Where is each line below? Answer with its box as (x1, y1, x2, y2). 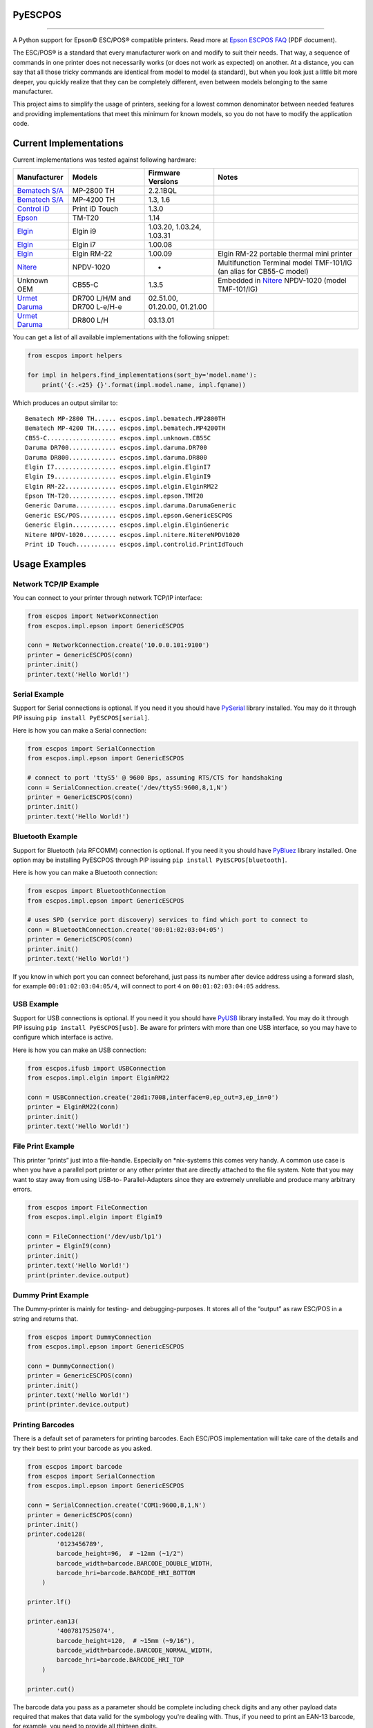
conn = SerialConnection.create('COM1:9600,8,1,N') (27, 1501, 207, 1510)
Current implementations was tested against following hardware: (12, 156, 197, 164)
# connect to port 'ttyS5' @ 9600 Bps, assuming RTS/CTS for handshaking (27, 774, 283, 782)
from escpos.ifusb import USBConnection (27, 1064, 166, 1072)
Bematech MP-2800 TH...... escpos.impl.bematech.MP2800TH (25, 415, 226, 422)
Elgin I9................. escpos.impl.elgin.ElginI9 (25, 473, 211, 480)
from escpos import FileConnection (27, 1203, 148, 1211)
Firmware (148, 168, 181, 178)
